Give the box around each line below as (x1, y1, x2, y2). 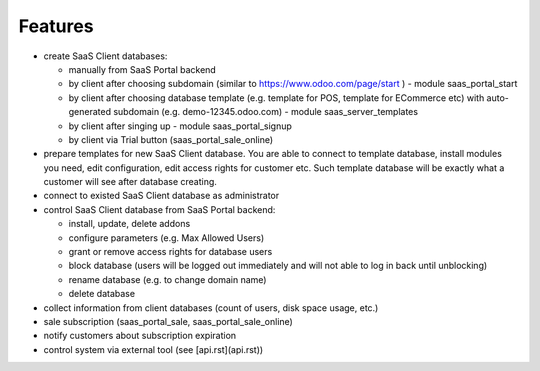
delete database (68, 288, 135, 300)
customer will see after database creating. (43, 176, 217, 188)
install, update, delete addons (68, 218, 191, 230)
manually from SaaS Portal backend (68, 63, 217, 75)
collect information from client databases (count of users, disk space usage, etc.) (43, 301, 379, 314)
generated (68, 106, 112, 118)
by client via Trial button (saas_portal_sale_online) (68, 133, 274, 145)
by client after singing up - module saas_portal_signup (68, 120, 292, 132)
